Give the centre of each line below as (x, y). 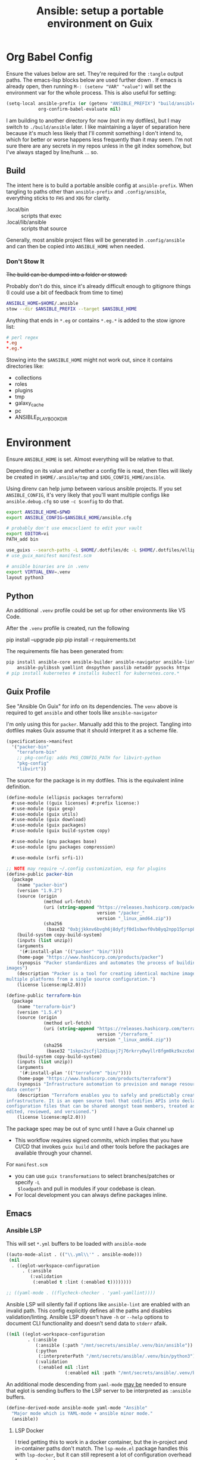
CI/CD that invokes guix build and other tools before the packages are (102, 1147)
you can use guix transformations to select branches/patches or (95, 1176)
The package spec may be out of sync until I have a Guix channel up (90, 1129)
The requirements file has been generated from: (65, 651)
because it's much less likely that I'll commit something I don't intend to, (95, 133)
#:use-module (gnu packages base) (54, 842)
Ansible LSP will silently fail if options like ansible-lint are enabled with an (98, 1304)
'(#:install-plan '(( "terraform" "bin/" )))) (76, 1073)
